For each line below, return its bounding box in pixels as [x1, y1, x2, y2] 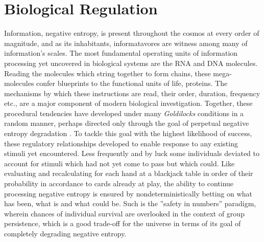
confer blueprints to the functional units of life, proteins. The [36, 78, 228, 89]
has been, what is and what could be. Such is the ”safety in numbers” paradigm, [4, 198, 256, 209]
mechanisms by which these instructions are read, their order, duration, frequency [4, 87, 260, 98]
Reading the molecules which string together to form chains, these [4, 68, 211, 78]
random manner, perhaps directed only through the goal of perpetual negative [4, 118, 249, 128]
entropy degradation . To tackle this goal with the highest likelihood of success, [4, 128, 252, 139]
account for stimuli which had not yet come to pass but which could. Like [4, 158, 235, 168]
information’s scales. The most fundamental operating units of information [4, 48, 238, 58]
